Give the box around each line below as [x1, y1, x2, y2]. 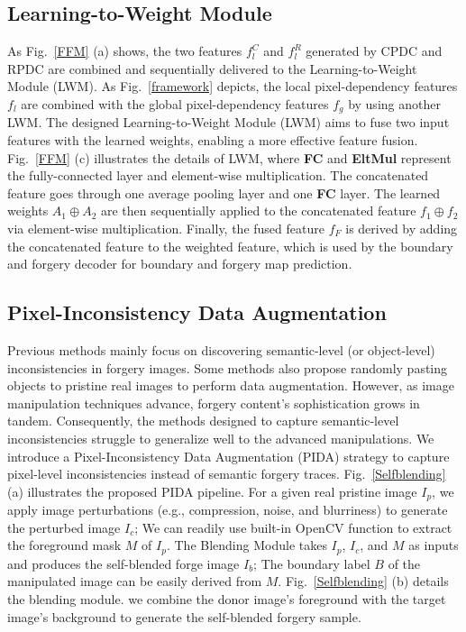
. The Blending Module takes [166, 536, 327, 554]
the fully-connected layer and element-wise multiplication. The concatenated [7, 166, 429, 185]
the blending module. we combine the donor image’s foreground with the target [7, 590, 446, 609]
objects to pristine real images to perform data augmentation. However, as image [7, 376, 454, 395]
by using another [348, 94, 441, 113]
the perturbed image [7, 518, 121, 536]
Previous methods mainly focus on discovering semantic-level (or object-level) [7, 340, 435, 359]
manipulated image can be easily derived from [7, 572, 262, 591]
